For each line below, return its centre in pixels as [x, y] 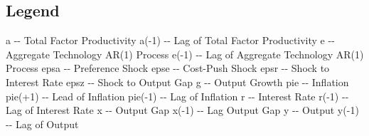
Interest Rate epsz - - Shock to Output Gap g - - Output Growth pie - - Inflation [177, 82]
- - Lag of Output [42, 124]
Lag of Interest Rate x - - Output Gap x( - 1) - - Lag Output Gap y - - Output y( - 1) [182, 110]
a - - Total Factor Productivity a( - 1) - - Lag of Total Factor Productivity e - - [170, 40]
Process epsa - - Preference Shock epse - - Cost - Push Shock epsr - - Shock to [168, 68]
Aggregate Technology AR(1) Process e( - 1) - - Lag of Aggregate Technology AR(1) [185, 54]
